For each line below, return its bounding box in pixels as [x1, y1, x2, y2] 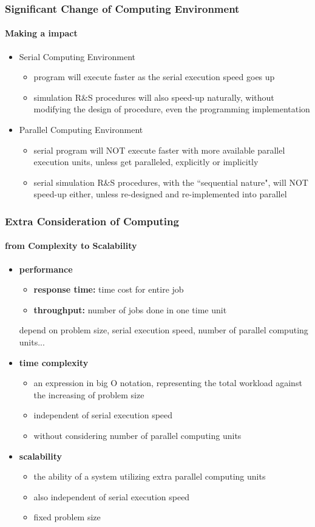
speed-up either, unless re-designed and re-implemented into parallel [33, 188, 287, 200]
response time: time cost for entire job [33, 283, 184, 296]
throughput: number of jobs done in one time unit [33, 303, 227, 316]
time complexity [19, 356, 89, 369]
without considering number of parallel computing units [33, 429, 242, 441]
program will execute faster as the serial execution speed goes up [33, 70, 275, 83]
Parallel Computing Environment [19, 123, 143, 136]
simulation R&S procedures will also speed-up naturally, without [33, 90, 274, 103]
